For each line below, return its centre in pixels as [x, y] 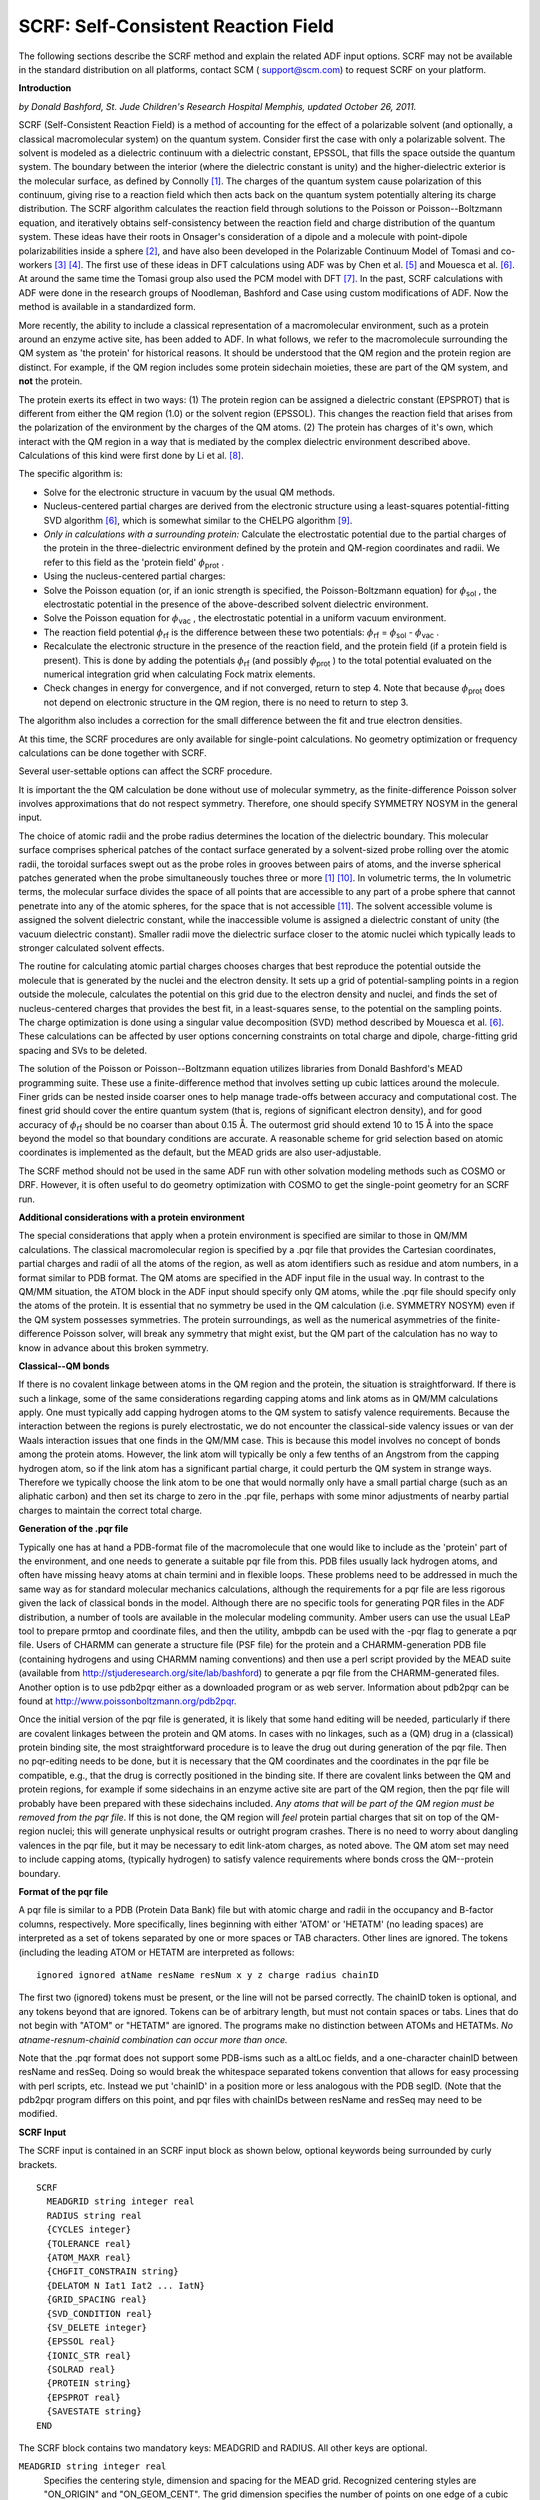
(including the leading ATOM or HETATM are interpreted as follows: [156, 1952]
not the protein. [50, 381]
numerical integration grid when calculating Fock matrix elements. [179, 674]
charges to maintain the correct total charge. [110, 1510]
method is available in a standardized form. [107, 307]
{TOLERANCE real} [89, 2243]
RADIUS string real [94, 2215]
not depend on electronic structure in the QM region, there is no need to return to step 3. [226, 702]
